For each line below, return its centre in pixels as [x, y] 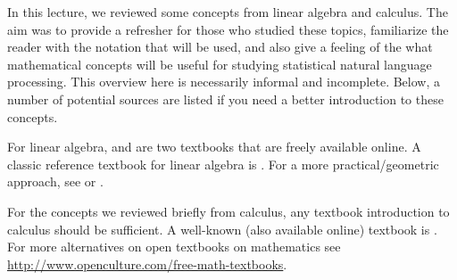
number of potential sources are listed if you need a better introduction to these [225, 99]
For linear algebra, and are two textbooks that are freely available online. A [214, 147]
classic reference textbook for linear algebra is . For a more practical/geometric [223, 164]
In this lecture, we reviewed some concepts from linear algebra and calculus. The [228, 12]
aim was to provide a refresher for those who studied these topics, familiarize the [228, 29]
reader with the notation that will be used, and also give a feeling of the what [220, 47]
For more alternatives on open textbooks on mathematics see [174, 247]
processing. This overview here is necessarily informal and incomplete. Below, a [224, 82]
